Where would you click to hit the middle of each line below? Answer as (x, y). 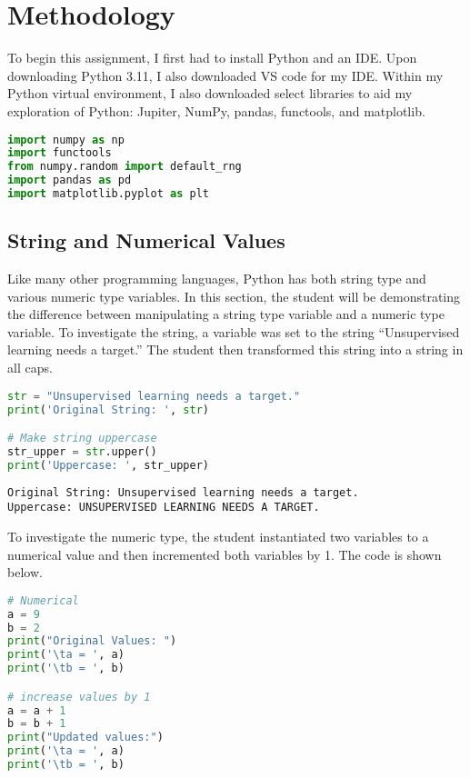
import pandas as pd (70, 180)
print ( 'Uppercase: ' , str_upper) (108, 465)
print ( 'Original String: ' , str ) (108, 409)
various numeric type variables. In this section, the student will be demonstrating (234, 296)
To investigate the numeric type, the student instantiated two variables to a (218, 536)
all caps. (30, 368)
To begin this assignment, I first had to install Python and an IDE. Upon (212, 58)
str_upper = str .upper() (82, 451)
